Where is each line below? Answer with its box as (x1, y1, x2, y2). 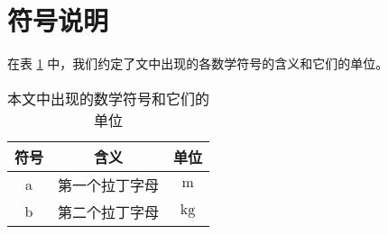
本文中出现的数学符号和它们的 (7, 87, 210, 109)
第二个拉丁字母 (58, 201, 160, 222)
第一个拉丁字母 (58, 174, 160, 195)
